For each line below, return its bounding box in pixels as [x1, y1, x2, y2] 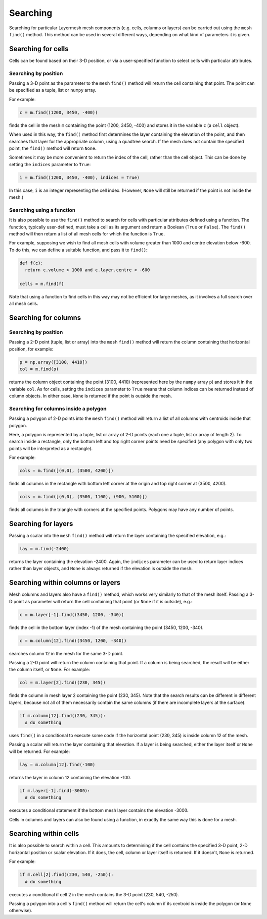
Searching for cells [9, 45, 69, 53]
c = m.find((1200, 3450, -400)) [19, 110, 98, 115]
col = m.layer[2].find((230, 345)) [19, 680, 106, 686]
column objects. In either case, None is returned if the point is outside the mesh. [9, 393, 172, 399]
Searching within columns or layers [9, 578, 121, 587]
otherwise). [9, 908, 33, 914]
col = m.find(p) [19, 366, 59, 372]
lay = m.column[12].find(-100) [19, 761, 96, 767]
